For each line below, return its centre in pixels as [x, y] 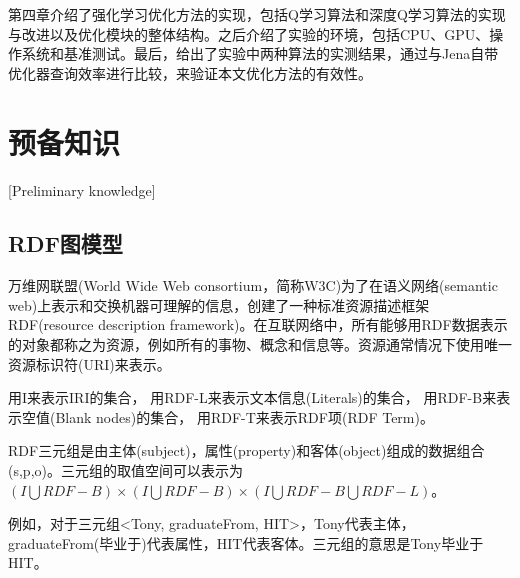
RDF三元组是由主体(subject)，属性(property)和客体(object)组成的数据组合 [246, 450]
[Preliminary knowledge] [82, 189]
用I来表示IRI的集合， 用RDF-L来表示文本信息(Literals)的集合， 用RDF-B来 [252, 397]
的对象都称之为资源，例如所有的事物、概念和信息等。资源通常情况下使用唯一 [260, 344]
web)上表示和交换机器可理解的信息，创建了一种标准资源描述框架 [219, 304]
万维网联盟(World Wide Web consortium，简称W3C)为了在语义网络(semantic [253, 285]
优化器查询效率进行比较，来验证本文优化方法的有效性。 [190, 72]
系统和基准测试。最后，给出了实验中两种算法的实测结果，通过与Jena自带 [260, 53]
